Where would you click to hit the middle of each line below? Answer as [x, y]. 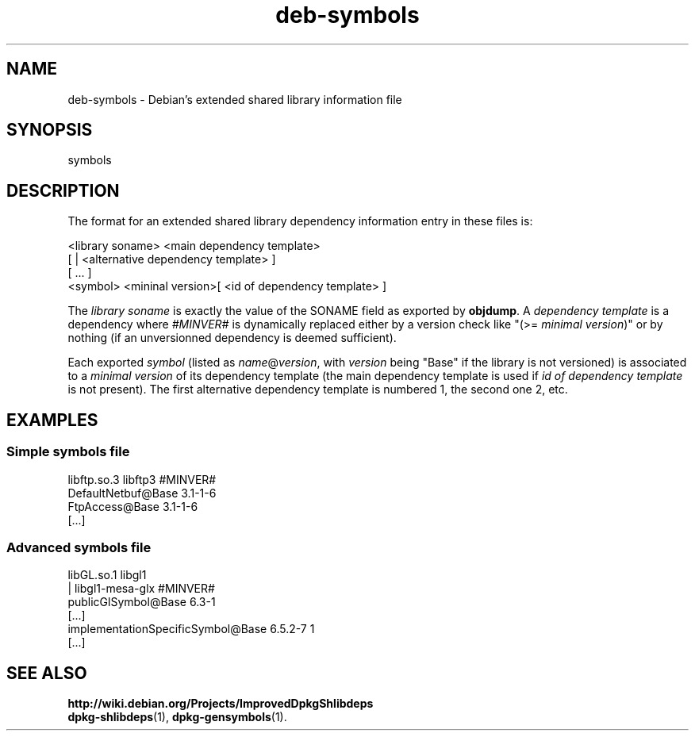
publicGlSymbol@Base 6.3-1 [142, 602]
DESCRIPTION [63, 190]
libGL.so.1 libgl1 [107, 575]
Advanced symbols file [79, 547]
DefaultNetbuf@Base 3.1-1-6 [142, 493]
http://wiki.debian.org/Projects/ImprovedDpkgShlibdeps [221, 704]
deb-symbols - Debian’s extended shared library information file [235, 99]
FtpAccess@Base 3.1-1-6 [133, 506]
